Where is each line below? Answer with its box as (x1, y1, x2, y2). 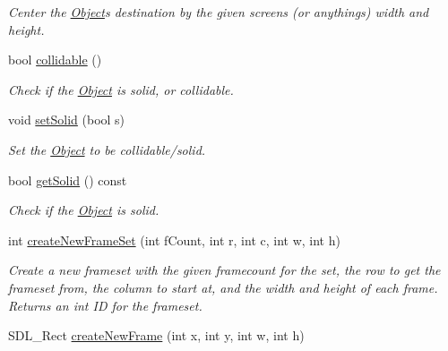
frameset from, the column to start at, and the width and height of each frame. (8, 278, 438, 296)
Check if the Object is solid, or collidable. (8, 80, 234, 98)
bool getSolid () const (8, 170, 127, 189)
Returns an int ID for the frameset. (8, 295, 202, 314)
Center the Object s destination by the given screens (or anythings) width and (8, 3, 429, 21)
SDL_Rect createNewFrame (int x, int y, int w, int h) (8, 326, 305, 345)
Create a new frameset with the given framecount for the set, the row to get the (8, 261, 441, 279)
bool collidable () (8, 50, 102, 69)
